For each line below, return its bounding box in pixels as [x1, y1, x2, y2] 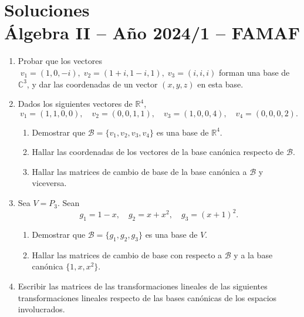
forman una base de [219, 66, 290, 78]
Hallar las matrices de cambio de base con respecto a [32, 248, 222, 261]
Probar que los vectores [18, 55, 102, 67]
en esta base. [197, 77, 244, 90]
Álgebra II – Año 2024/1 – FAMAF [4, 21, 300, 45]
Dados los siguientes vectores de [18, 97, 133, 110]
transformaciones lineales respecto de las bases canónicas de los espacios [18, 291, 277, 303]
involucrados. [18, 303, 65, 315]
